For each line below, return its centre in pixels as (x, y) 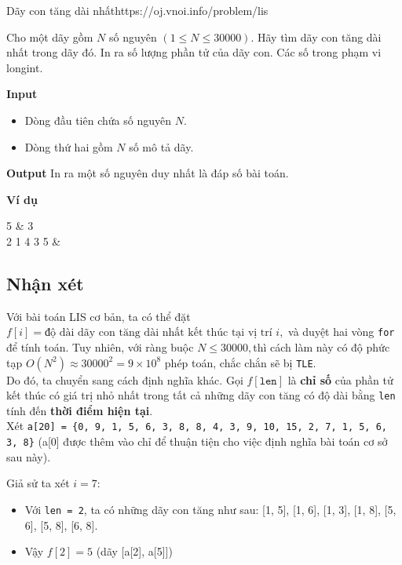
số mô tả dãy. (161, 146)
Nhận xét (45, 283)
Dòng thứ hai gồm (69, 146)
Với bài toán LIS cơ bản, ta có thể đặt (99, 316)
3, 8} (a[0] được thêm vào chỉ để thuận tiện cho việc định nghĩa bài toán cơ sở (197, 441)
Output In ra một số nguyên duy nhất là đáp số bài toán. (148, 173)
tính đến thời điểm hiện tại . (80, 410)
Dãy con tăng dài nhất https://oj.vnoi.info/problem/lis (137, 10)
